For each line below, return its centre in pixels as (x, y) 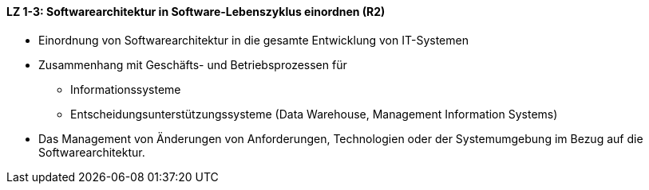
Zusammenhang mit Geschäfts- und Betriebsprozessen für (193, 64)
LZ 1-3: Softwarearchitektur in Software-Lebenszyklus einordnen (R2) (196, 12)
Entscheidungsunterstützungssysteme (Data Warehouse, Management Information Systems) (314, 114)
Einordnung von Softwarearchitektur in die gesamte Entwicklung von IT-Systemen (253, 40)
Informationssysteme (126, 89)
